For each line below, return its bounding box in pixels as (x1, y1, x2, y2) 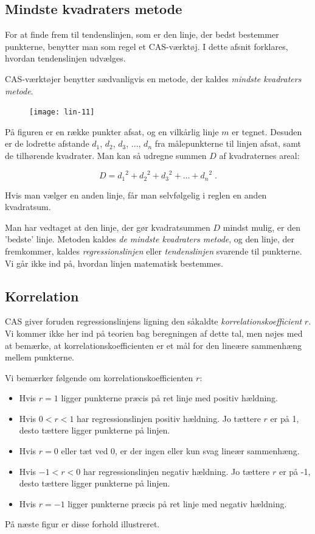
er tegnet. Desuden (232, 125, 302, 138)
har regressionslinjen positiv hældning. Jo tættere (77, 412, 261, 424)
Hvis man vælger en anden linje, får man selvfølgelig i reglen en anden (5, 188, 267, 201)
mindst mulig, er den (223, 220, 301, 233)
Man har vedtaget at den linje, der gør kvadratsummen (5, 220, 210, 233)
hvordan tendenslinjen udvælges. (5, 52, 126, 65)
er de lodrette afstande (5, 137, 89, 150)
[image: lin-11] (29, 108, 95, 117)
